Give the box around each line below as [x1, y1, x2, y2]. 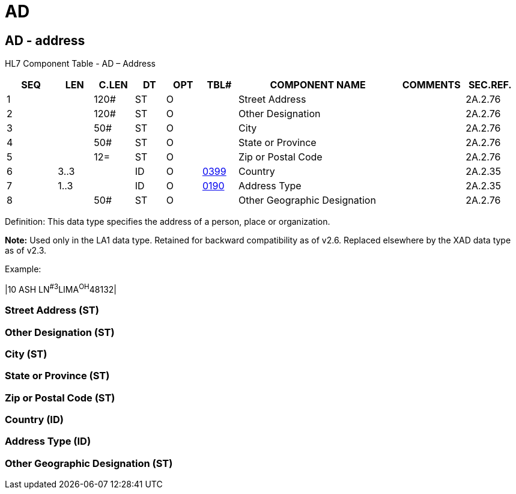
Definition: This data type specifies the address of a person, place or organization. [5, 216, 330, 227]
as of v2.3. [5, 245, 47, 256]
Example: [5, 264, 41, 275]
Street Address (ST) [5, 304, 99, 317]
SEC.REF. [468, 79, 512, 91]
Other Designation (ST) [5, 326, 115, 338]
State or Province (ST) [5, 370, 110, 382]
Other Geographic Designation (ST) [5, 457, 173, 469]
